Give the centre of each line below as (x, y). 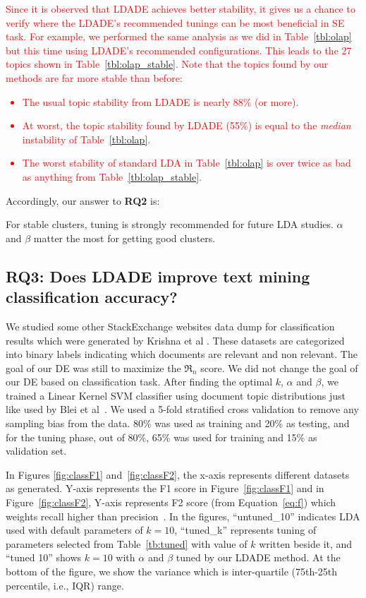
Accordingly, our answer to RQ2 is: (83, 200)
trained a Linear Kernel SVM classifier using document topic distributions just (176, 395)
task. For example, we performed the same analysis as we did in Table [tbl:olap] (179, 36)
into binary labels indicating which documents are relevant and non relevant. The (182, 354)
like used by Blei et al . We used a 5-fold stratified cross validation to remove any (182, 409)
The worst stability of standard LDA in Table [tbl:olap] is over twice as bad (187, 163)
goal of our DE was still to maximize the (93, 367)
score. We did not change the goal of (279, 367)
